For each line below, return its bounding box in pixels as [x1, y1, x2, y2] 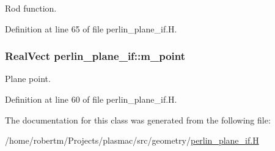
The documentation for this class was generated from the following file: [5, 113, 271, 126]
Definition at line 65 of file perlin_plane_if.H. [5, 22, 177, 35]
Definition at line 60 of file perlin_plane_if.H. [5, 93, 177, 105]
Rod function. [5, 2, 57, 14]
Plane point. [5, 72, 51, 85]
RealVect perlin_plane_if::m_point [5, 48, 186, 64]
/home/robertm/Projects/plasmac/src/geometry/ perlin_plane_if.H [5, 134, 259, 147]
